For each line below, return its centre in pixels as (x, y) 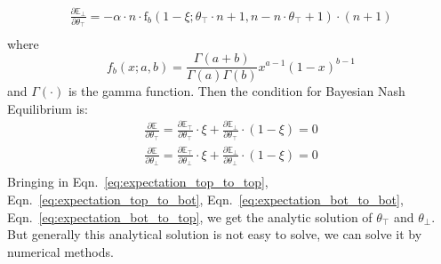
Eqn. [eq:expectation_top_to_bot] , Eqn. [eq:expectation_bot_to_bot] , (205, 199)
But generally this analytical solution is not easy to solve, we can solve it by (215, 234)
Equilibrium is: (48, 108)
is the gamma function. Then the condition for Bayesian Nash (237, 91)
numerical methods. (60, 251)
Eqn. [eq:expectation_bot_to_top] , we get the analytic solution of (190, 216)
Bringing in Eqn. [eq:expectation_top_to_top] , (138, 182)
